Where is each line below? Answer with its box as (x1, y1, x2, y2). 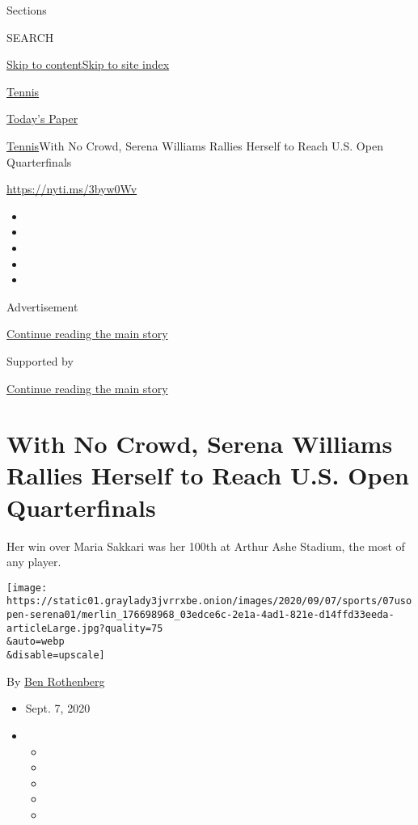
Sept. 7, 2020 (25, 700, 91, 717)
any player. (6, 553, 61, 570)
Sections (6, 2, 47, 18)
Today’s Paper (6, 110, 78, 127)
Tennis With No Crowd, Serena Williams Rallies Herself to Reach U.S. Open (6, 137, 383, 154)
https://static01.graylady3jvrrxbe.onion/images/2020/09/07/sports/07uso (6, 595, 412, 607)
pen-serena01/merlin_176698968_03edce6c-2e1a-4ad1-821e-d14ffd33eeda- (6, 609, 395, 621)
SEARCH (6, 28, 54, 45)
